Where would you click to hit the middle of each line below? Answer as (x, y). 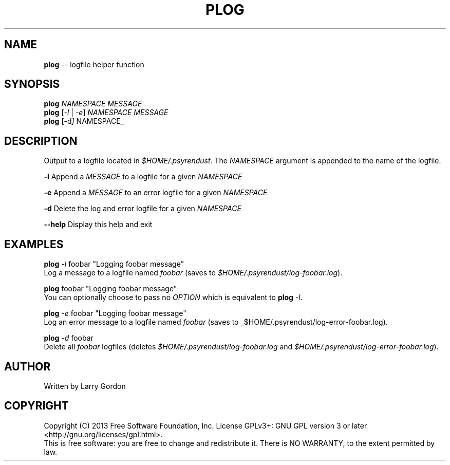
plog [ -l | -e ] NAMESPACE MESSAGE (106, 113)
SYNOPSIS (32, 84)
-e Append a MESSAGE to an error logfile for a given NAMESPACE (156, 193)
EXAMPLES (34, 244)
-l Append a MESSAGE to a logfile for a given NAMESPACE (143, 177)
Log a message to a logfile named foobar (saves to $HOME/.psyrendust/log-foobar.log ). (193, 273)
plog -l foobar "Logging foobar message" (114, 264)
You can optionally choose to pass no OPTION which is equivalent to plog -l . (173, 297)
